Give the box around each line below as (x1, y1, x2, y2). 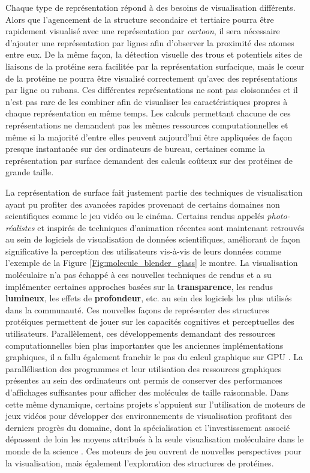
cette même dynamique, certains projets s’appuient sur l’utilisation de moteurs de (5, 397, 306, 410)
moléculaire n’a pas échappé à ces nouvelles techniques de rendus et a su (5, 268, 272, 281)
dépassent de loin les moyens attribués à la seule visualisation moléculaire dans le (5, 433, 304, 445)
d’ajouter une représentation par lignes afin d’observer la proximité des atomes (5, 36, 294, 49)
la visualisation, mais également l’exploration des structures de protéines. (5, 456, 274, 469)
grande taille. (5, 166, 54, 178)
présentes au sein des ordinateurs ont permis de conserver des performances (5, 374, 282, 387)
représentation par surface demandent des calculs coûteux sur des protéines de (5, 154, 293, 166)
